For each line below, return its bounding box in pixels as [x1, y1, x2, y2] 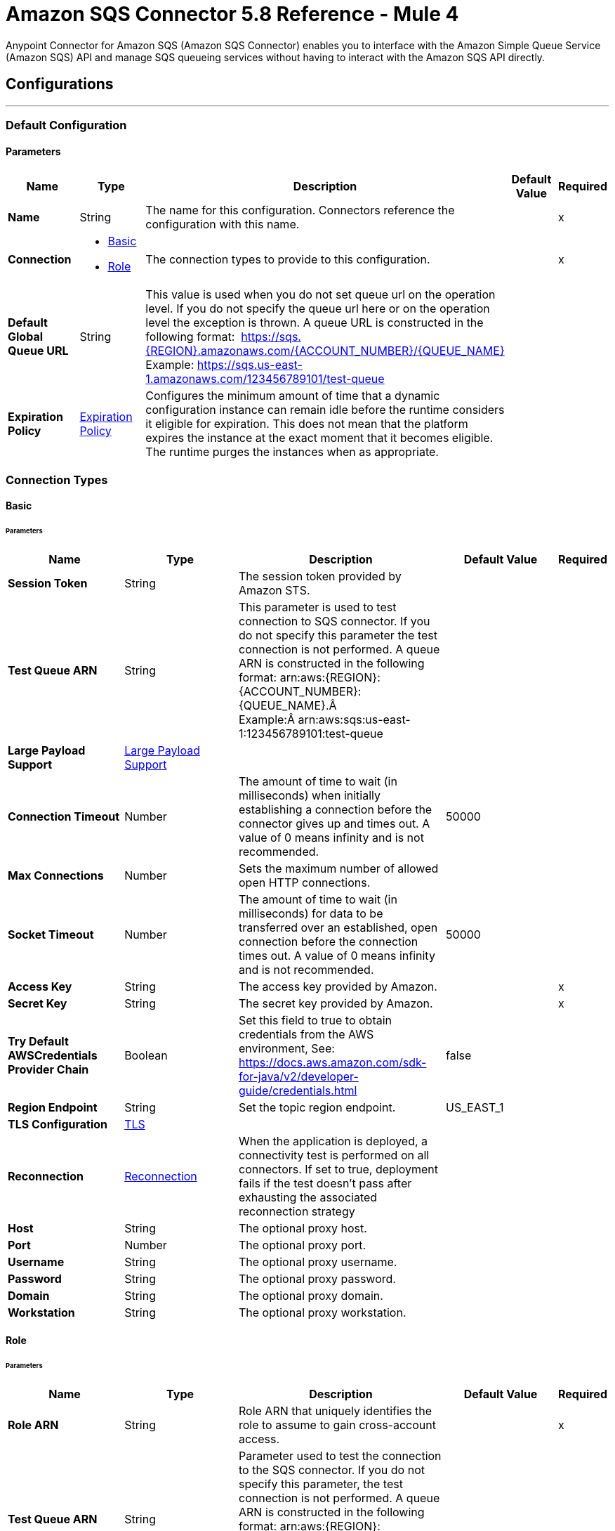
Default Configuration [6, 117, 127, 132]
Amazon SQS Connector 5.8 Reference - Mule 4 [6, 2, 459, 26]
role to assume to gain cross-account [238, 1418, 436, 1433]
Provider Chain [8, 1062, 89, 1076]
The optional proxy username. [238, 1254, 397, 1269]
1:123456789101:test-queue [238, 726, 383, 741]
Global [8, 330, 44, 344]
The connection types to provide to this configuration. [145, 252, 430, 267]
